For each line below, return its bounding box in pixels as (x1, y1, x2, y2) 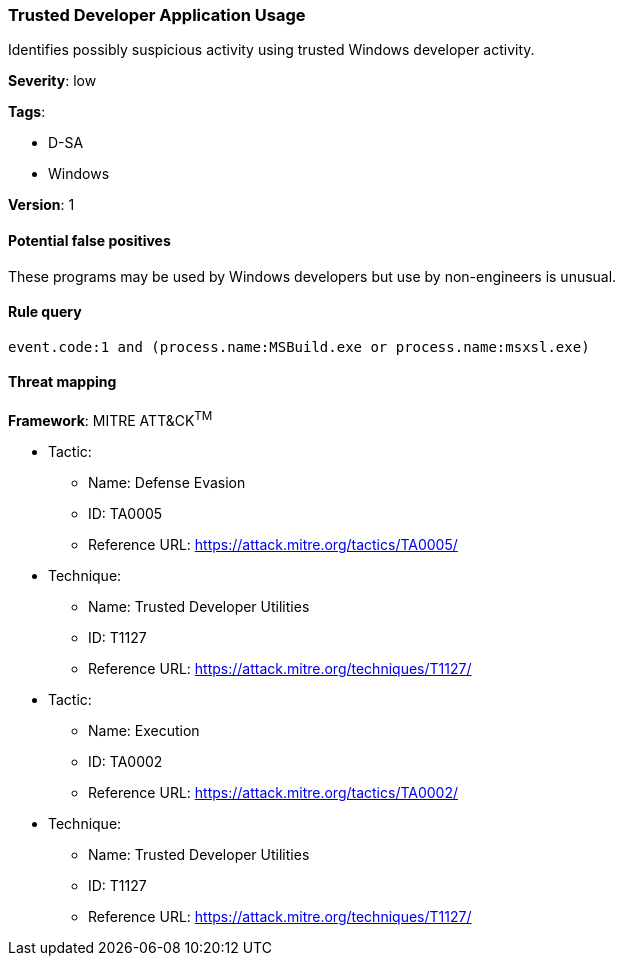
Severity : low (8, 72, 97, 90)
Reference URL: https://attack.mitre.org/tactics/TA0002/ (88, 783, 459, 801)
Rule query (8, 303, 82, 321)
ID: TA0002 (88, 752, 163, 770)
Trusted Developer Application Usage (8, 5, 306, 25)
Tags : (8, 103, 46, 121)
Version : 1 (8, 196, 75, 214)
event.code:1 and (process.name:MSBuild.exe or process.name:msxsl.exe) (8, 338, 590, 355)
